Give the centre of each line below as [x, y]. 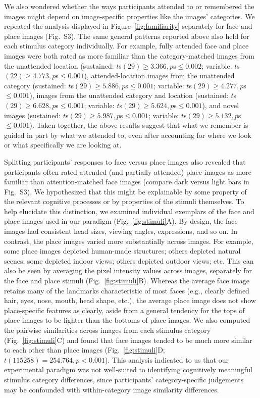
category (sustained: [35, 85]
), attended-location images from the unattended [159, 76]
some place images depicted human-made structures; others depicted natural [122, 251]
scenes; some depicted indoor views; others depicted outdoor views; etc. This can [129, 260]
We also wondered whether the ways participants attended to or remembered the [129, 6]
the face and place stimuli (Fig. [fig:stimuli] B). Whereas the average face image [127, 281]
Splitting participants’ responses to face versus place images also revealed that [125, 161]
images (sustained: [33, 115]
